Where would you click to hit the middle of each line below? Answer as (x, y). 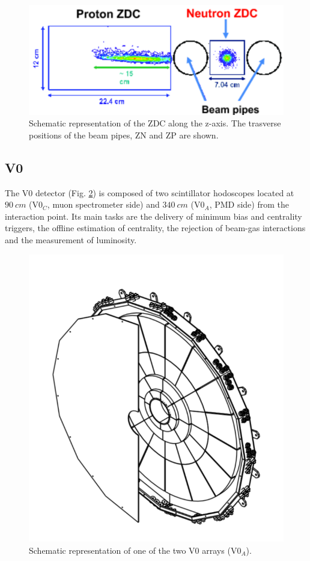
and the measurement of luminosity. (71, 239)
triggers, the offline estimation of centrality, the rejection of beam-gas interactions (155, 228)
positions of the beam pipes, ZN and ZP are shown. (124, 135)
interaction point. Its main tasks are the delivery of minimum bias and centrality (153, 216)
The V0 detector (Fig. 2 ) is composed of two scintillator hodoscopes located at (150, 192)
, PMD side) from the (249, 204)
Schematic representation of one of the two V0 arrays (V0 (135, 550)
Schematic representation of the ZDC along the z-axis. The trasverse (155, 123)
